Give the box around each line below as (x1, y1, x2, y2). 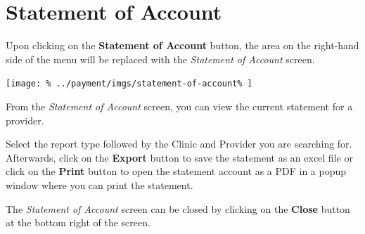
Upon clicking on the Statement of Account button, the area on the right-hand (6, 38, 359, 53)
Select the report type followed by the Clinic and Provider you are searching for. (6, 136, 352, 151)
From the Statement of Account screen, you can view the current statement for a (6, 98, 353, 113)
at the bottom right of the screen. (6, 215, 151, 230)
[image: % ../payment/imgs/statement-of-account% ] (6, 79, 252, 89)
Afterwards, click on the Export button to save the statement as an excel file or (6, 150, 353, 164)
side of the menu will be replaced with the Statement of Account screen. (6, 51, 315, 66)
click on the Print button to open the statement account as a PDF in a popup (6, 164, 347, 178)
